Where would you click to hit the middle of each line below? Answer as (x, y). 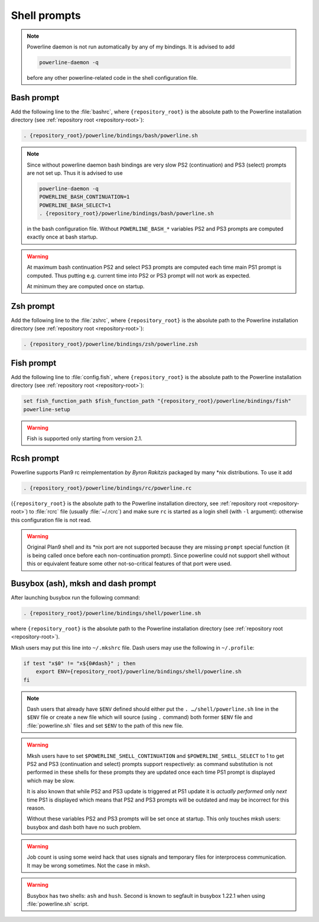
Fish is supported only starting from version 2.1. (85, 438)
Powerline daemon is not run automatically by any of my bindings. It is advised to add (131, 47)
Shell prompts (46, 15)
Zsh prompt (33, 306)
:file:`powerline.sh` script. (58, 904)
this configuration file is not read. (51, 520)
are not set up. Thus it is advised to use (75, 173)
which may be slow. (51, 780)
